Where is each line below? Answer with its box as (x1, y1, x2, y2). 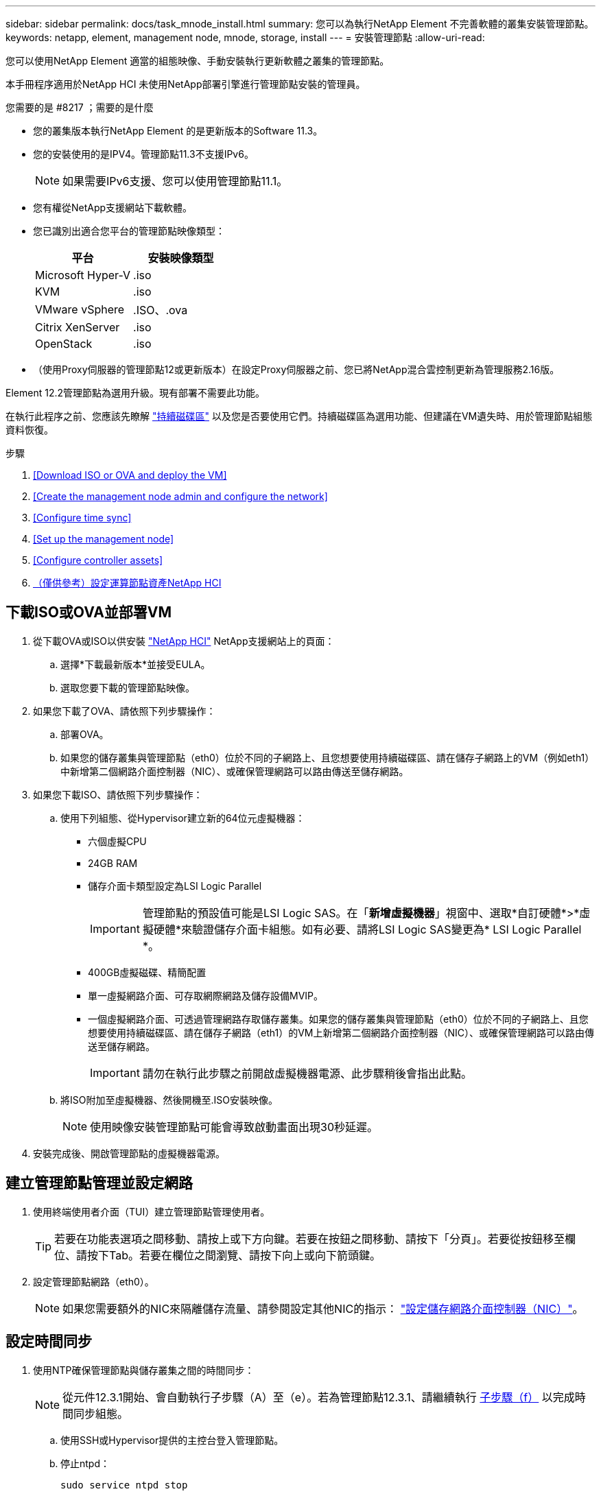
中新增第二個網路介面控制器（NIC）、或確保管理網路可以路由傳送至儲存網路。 (60, 765, 409, 777)
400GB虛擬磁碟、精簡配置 (88, 966, 207, 978)
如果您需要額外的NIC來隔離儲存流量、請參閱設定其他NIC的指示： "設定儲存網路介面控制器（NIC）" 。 (62, 1301, 584, 1316)
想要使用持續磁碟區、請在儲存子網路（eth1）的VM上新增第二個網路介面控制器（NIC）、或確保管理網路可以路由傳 (88, 1026, 594, 1038)
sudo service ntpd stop (60, 1479, 188, 1491)
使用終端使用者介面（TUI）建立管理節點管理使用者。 (33, 1205, 270, 1218)
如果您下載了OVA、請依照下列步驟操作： (33, 704, 216, 717)
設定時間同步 (5, 1333, 92, 1351)
